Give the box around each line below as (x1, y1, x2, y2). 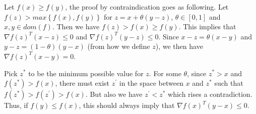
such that (214, 78, 243, 88)
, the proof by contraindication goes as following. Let (65, 2, 229, 12)
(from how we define (87, 41, 150, 51)
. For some (149, 68, 181, 78)
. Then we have (52, 21, 100, 32)
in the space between (119, 78, 183, 88)
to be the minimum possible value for (28, 68, 144, 78)
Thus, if (4, 100, 28, 110)
